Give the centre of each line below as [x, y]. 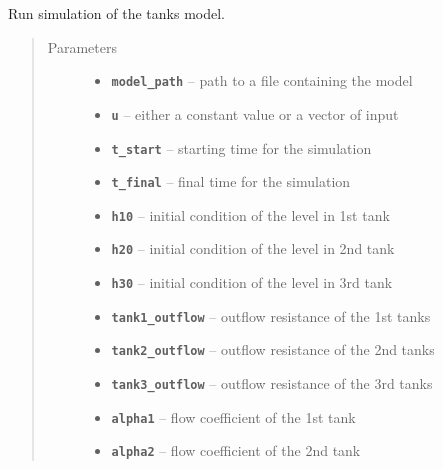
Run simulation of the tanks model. [116, 13]
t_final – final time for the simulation [231, 181]
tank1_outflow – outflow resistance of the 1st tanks [271, 315]
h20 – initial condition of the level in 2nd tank [253, 248]
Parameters [82, 46]
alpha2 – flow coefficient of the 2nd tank [236, 450]
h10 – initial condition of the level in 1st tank [250, 214]
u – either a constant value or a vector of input [255, 113]
